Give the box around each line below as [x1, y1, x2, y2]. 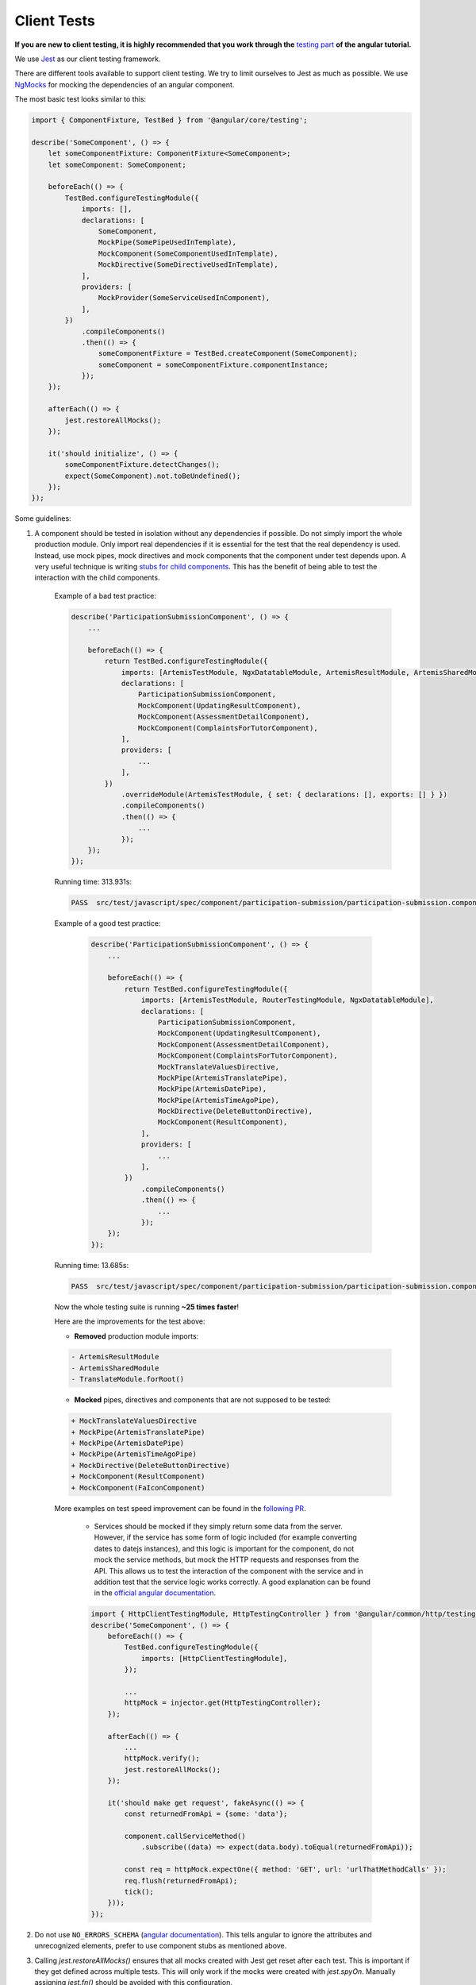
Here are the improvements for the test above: [54, 1316, 205, 1326]
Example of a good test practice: [54, 919, 161, 928]
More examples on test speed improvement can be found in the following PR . [54, 1503, 306, 1513]
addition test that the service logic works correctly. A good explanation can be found [94, 1577, 370, 1586]
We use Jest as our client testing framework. [14, 54, 161, 64]
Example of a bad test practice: [54, 591, 157, 600]
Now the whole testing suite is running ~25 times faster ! [54, 1302, 240, 1312]
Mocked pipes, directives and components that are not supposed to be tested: [74, 1395, 332, 1405]
